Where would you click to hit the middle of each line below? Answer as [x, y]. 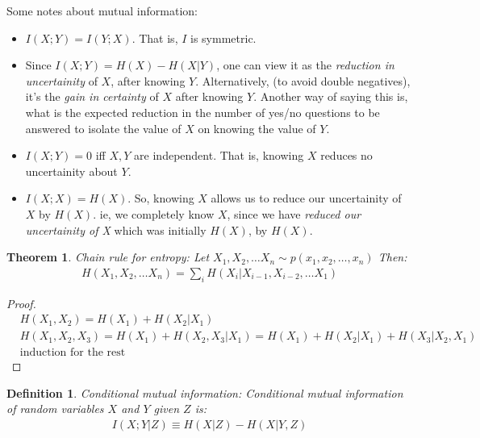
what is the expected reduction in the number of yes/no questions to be [202, 112]
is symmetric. [223, 38]
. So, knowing [161, 198]
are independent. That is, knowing [219, 155]
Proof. [21, 303]
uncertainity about [71, 171]
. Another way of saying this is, [331, 96]
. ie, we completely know [154, 213]
